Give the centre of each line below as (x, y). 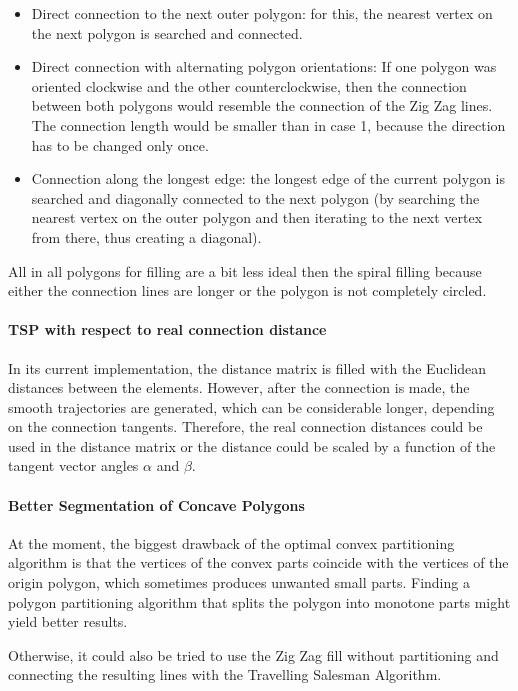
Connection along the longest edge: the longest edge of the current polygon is (268, 178)
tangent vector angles (73, 465)
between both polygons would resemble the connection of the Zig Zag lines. (262, 105)
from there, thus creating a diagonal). (146, 236)
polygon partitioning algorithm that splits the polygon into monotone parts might (259, 601)
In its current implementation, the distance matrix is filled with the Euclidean (247, 367)
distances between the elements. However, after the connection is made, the (239, 387)
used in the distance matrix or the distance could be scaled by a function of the (252, 445)
